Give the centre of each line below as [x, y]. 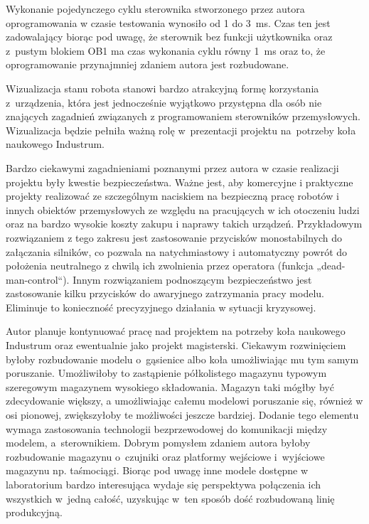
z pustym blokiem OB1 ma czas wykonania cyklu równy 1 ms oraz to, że [166, 50]
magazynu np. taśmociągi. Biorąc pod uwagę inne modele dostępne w [157, 470]
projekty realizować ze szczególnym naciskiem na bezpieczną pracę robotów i [172, 196]
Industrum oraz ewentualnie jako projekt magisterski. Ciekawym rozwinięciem [176, 345]
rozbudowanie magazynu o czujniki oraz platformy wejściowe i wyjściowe [165, 456]
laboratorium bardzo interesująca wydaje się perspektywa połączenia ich [164, 484]
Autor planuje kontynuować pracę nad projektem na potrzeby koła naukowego [176, 331]
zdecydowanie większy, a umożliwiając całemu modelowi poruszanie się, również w [184, 401]
